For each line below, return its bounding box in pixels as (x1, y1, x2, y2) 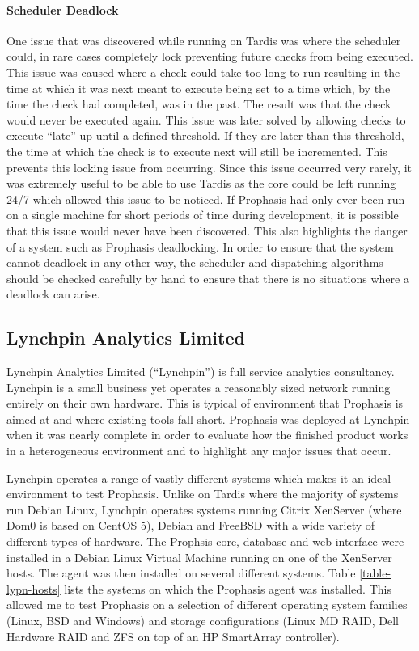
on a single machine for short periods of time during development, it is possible (6, 206, 399, 223)
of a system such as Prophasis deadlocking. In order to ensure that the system (6, 238, 394, 255)
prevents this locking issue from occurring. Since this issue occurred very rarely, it (6, 159, 413, 175)
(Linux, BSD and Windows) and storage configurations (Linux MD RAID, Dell (6, 612, 399, 628)
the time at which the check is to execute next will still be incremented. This (6, 142, 387, 159)
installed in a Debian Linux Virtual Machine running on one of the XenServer (6, 548, 392, 565)
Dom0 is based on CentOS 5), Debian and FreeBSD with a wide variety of (6, 517, 375, 534)
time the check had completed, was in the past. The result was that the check (6, 95, 391, 112)
